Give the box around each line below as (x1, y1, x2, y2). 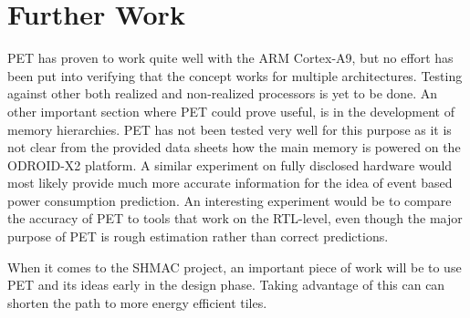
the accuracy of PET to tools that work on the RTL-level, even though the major (7, 209, 463, 228)
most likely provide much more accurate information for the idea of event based (7, 173, 453, 192)
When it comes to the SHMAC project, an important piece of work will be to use (7, 257, 462, 276)
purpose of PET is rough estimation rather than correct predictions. (7, 227, 389, 246)
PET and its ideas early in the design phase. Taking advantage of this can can (7, 275, 445, 294)
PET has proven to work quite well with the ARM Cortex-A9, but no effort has (7, 48, 454, 67)
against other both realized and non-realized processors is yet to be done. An (7, 84, 438, 103)
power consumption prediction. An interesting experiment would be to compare (7, 190, 452, 210)
